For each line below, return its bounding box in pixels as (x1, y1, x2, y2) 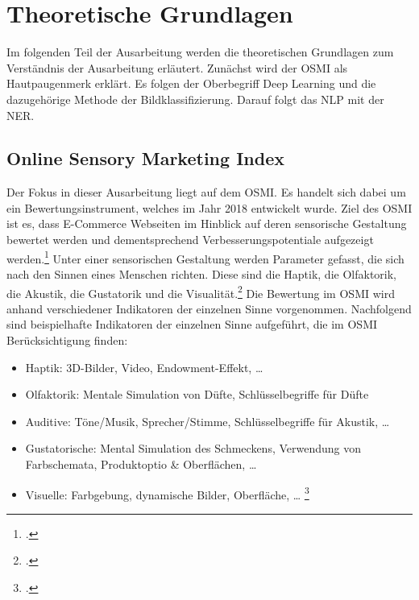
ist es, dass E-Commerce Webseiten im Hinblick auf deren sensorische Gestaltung (6, 215, 407, 232)
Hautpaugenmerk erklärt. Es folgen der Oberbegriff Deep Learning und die (6, 75, 376, 92)
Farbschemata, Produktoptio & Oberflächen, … (25, 455, 257, 472)
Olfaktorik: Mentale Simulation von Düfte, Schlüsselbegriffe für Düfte (25, 386, 369, 403)
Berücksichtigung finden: (6, 331, 128, 348)
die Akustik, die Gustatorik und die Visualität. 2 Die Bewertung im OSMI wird (6, 282, 395, 301)
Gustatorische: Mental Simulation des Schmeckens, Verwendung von (25, 440, 362, 457)
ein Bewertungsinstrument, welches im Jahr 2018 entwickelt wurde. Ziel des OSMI (6, 199, 413, 216)
